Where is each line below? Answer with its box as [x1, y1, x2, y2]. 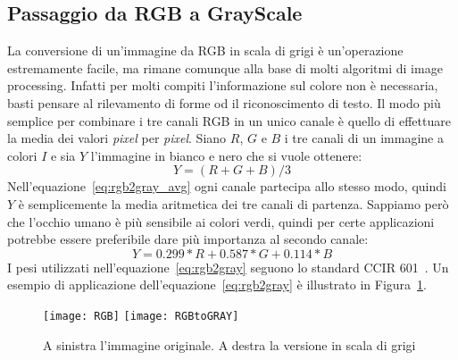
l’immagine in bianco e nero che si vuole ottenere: [90, 146, 362, 164]
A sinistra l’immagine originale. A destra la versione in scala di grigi [43, 335, 416, 354]
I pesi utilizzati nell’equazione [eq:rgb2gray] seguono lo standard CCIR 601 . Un [7, 257, 449, 276]
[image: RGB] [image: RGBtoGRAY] [43, 309, 239, 322]
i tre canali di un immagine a [284, 129, 444, 147]
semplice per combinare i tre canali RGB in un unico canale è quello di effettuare [7, 111, 451, 130]
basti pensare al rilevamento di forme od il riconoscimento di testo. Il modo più [7, 93, 441, 112]
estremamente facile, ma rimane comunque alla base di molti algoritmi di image [7, 58, 443, 77]
